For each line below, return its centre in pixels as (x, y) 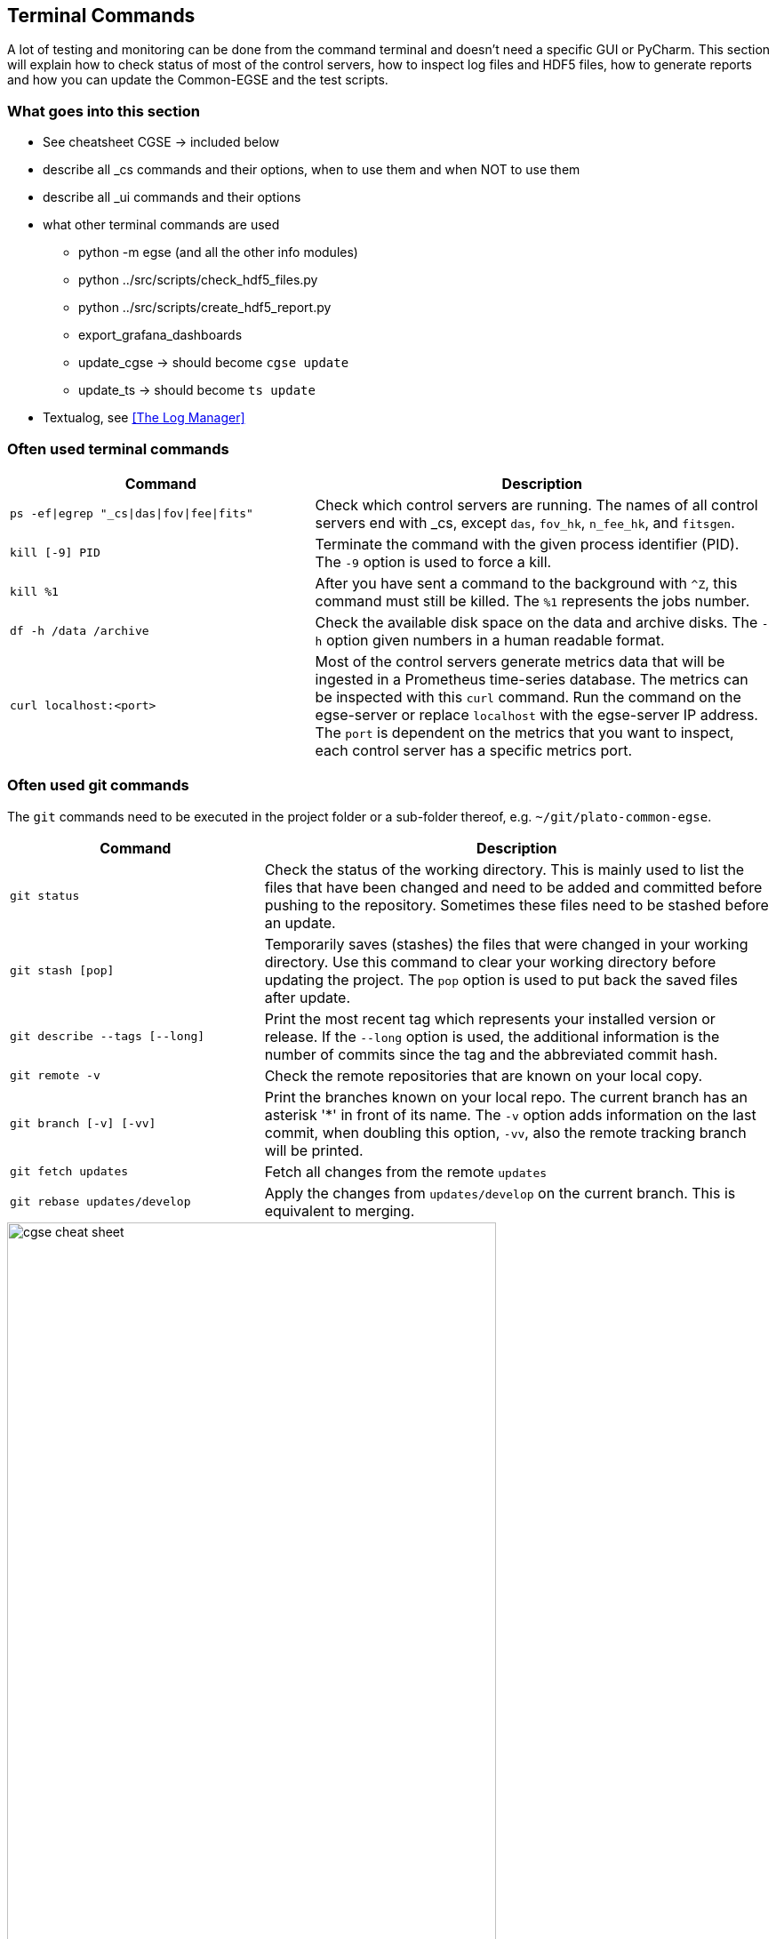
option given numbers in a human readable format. (495, 640)
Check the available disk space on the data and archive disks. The (536, 622)
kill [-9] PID (55, 553)
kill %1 (34, 592)
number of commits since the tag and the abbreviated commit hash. (491, 1054)
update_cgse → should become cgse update (214, 363)
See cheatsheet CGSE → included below (161, 142)
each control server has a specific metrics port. (474, 750)
